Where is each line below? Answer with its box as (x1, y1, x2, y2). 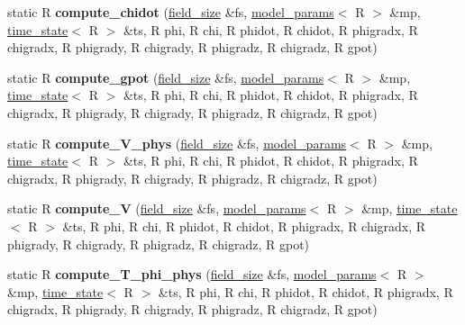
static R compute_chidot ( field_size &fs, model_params (7, 3, 334, 21)
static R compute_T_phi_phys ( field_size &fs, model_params (7, 265, 377, 284)
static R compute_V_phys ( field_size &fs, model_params (7, 133, 347, 152)
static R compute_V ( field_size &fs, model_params (7, 199, 306, 218)
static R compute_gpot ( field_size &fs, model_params (7, 68, 324, 86)
